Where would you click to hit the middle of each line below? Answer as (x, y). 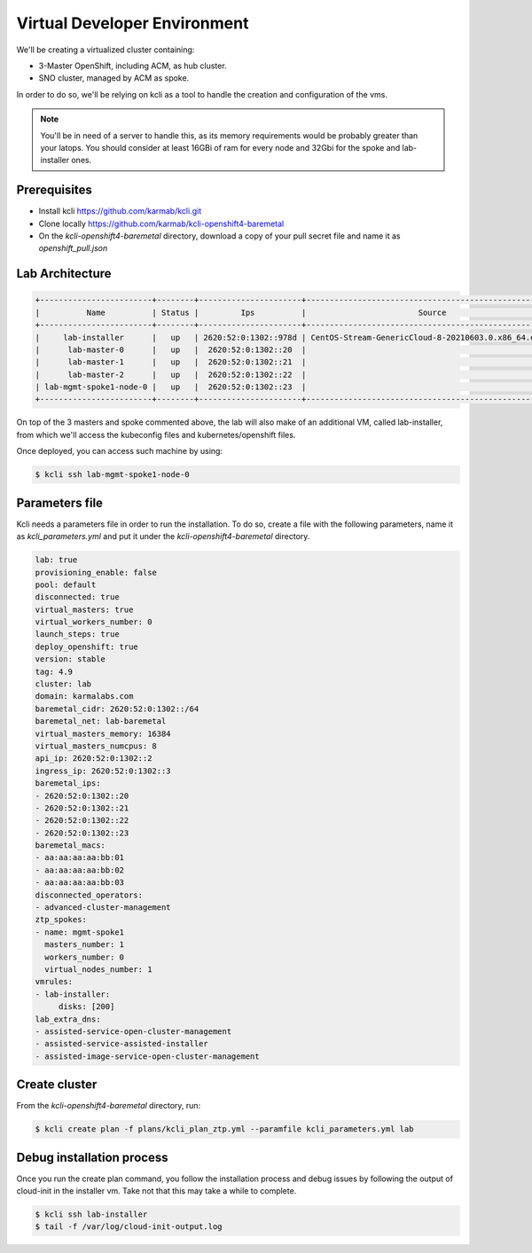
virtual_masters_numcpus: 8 (96, 746)
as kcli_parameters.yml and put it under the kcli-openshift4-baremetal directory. (163, 536)
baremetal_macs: (70, 846)
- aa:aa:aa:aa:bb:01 (79, 858)
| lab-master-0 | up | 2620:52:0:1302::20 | (171, 349)
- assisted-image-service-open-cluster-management (148, 1056)
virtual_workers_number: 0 (94, 622)
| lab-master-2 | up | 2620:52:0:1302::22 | (171, 374)
